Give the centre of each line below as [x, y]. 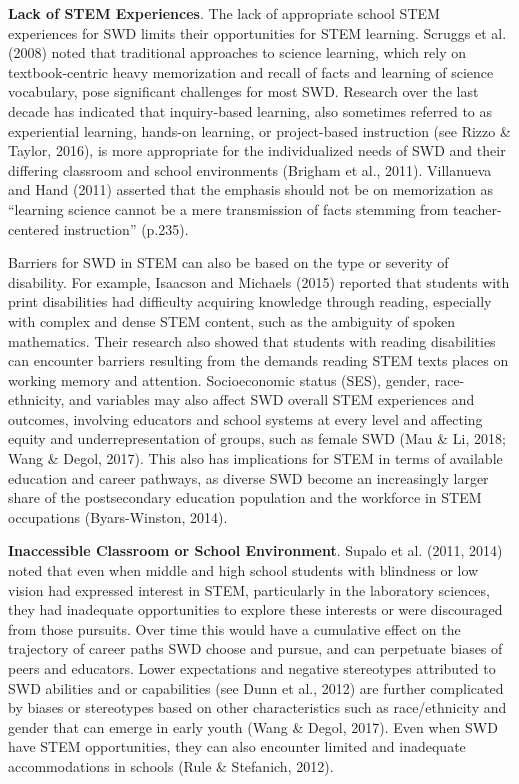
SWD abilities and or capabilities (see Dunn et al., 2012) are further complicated [256, 687]
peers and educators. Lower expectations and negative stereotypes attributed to [252, 668]
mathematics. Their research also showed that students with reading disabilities [252, 340]
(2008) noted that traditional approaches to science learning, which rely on [237, 52]
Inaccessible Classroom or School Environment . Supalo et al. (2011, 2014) [255, 550]
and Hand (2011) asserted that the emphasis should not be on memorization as [251, 189]
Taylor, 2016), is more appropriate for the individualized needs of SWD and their [257, 150]
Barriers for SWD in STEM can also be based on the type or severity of [228, 262]
